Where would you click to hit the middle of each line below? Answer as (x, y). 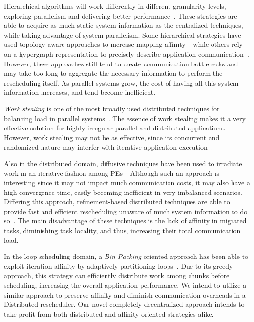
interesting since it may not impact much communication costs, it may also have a (127, 182)
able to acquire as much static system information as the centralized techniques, (124, 25)
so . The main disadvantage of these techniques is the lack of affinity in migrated (125, 221)
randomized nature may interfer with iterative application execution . (108, 147)
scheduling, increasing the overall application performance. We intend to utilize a (125, 285)
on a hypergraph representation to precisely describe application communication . (127, 54)
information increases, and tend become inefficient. (80, 92)
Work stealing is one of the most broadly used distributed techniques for (112, 108)
